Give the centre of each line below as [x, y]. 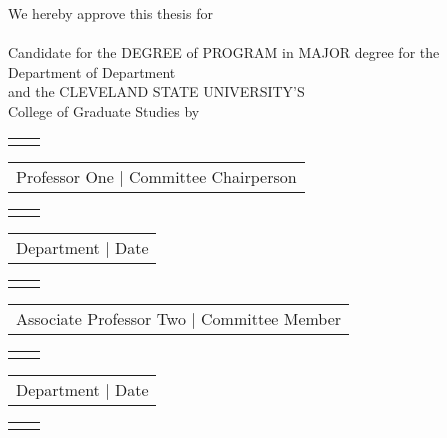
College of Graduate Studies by [104, 110]
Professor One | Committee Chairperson [156, 176]
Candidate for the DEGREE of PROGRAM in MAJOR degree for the [224, 52]
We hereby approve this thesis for [110, 13]
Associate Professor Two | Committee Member [179, 318]
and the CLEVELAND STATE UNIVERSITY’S [156, 91]
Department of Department [92, 71]
